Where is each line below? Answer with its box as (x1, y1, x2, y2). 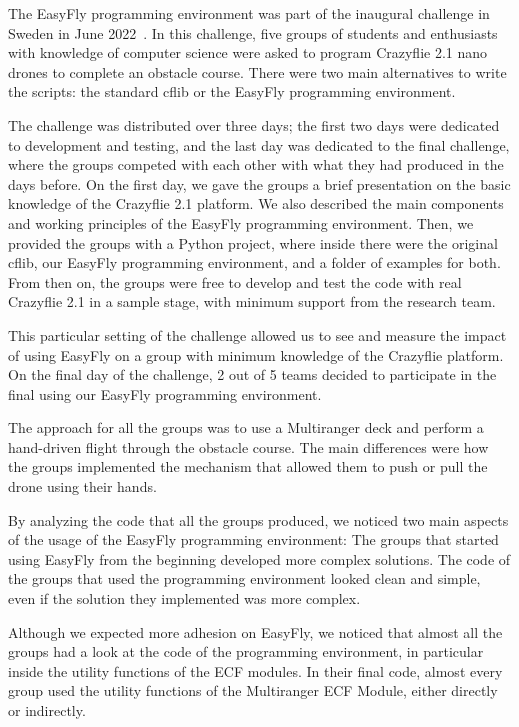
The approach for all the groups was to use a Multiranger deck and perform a (8, 417, 484, 438)
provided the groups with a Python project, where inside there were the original (8, 232, 498, 253)
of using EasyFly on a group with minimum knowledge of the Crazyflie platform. (8, 344, 504, 365)
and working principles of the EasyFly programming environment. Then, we (8, 212, 474, 233)
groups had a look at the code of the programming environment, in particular (8, 641, 484, 662)
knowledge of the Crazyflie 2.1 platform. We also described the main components (8, 193, 504, 214)
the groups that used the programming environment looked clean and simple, (8, 568, 481, 589)
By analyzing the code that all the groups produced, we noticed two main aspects (8, 509, 509, 530)
